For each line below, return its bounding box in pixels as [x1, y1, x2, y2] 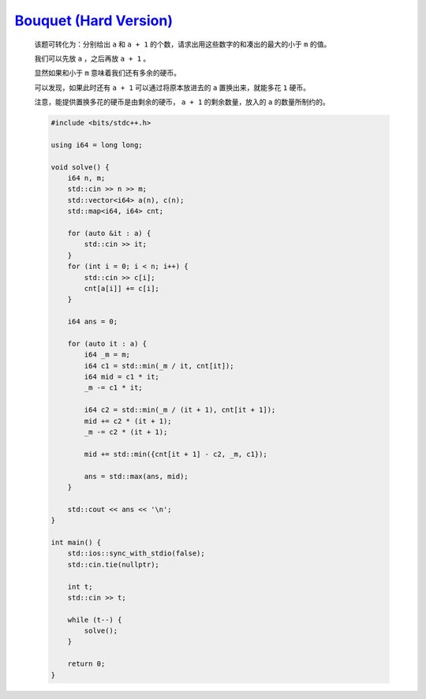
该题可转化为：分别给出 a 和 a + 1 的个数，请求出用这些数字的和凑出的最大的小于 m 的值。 [34, 39, 331, 49]
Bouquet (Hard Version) [14, 12, 174, 29]
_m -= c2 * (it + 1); [84, 428, 168, 437]
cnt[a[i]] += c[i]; [84, 284, 159, 293]
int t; [67, 582, 93, 591]
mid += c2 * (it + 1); [84, 417, 173, 425]
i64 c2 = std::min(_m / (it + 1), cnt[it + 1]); [84, 406, 276, 414]
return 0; [67, 660, 106, 668]
